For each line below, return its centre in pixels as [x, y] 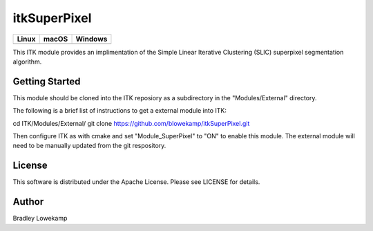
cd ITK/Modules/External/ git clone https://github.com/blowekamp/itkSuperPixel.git [131, 123]
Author [28, 202]
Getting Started [47, 81]
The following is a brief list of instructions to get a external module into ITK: [120, 111]
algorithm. [27, 62]
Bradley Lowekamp [40, 219]
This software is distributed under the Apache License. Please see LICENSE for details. [136, 182]
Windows [92, 39]
